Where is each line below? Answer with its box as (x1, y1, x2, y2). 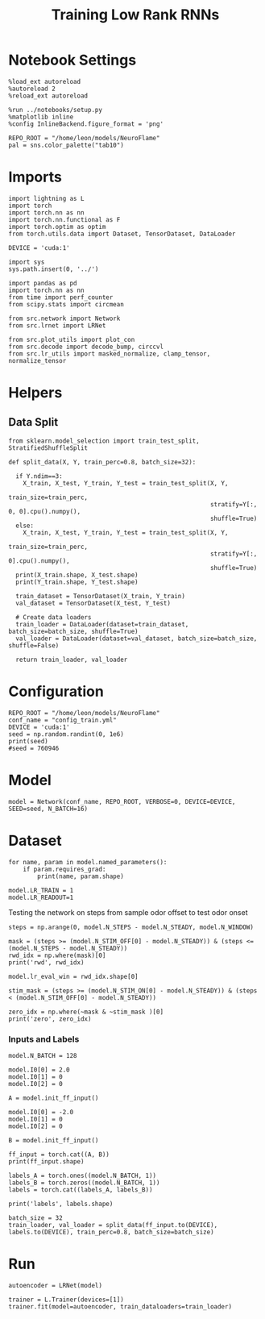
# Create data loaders (15, 613, 92, 622)
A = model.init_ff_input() (8, 1094, 99, 1102)
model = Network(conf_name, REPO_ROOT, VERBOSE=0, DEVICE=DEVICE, (8, 797, 236, 805)
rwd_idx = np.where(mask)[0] (8, 951, 106, 959)
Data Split (8, 415, 59, 429)
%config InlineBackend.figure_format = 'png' (8, 119, 164, 128)
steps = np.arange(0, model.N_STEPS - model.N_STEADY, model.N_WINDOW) (8, 923, 254, 931)
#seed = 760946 (8, 744, 60, 752)
